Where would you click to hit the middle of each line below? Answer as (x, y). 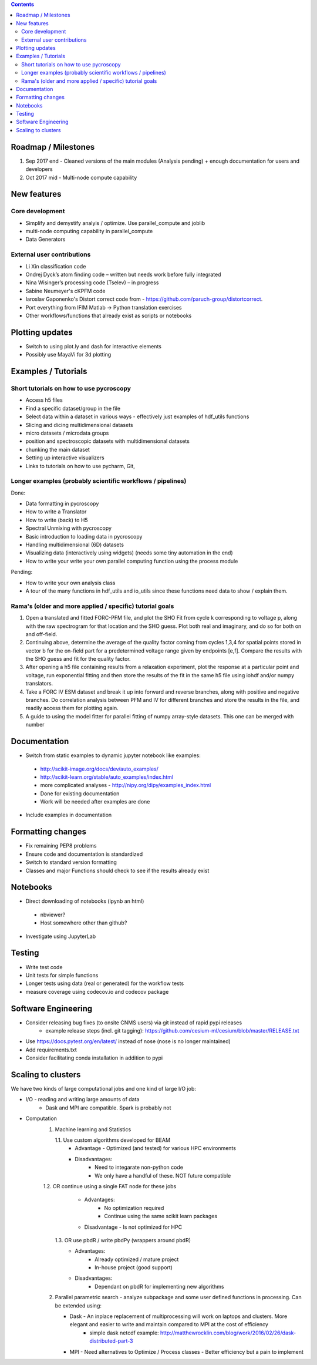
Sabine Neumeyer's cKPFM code (65, 291)
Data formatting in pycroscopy (62, 504)
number (35, 725)
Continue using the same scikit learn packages (161, 1216)
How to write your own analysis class (70, 583)
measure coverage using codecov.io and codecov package (97, 991)
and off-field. (41, 634)
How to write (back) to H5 (57, 520)
